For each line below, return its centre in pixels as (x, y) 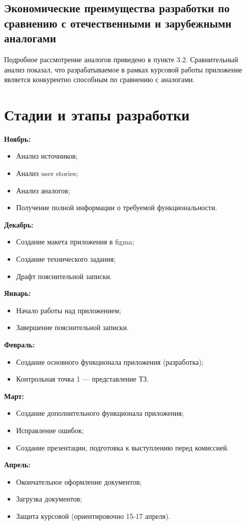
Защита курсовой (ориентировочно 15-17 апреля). (93, 516)
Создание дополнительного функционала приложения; (100, 413)
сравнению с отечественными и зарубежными (118, 23)
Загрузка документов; (49, 499)
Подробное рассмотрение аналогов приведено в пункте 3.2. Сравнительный (121, 59)
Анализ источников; (47, 156)
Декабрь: (19, 224)
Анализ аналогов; (43, 190)
